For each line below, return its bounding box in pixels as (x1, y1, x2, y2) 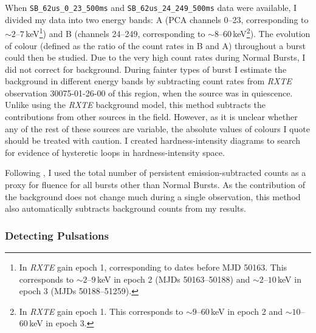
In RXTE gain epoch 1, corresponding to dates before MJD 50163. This (19, 261, 287, 274)
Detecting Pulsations (5, 227, 109, 243)
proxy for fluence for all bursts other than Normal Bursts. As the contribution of (5, 178, 306, 191)
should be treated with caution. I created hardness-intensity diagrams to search (5, 134, 300, 147)
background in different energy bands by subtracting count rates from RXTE (5, 75, 292, 87)
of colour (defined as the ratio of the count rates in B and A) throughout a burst (5, 39, 306, 52)
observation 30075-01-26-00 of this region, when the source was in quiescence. (5, 86, 293, 99)
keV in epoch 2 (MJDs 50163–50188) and (97, 272, 250, 285)
